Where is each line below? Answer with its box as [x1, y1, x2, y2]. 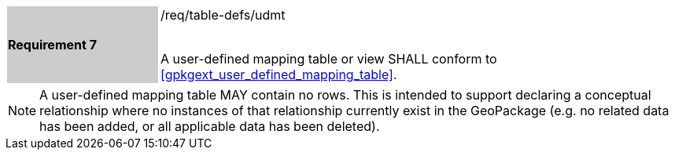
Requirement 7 [8, 37, 97, 53]
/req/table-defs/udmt [160, 7, 286, 23]
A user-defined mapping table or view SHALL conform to [160, 51, 497, 67]
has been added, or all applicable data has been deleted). [39, 118, 380, 134]
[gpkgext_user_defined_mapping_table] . [160, 67, 397, 82]
